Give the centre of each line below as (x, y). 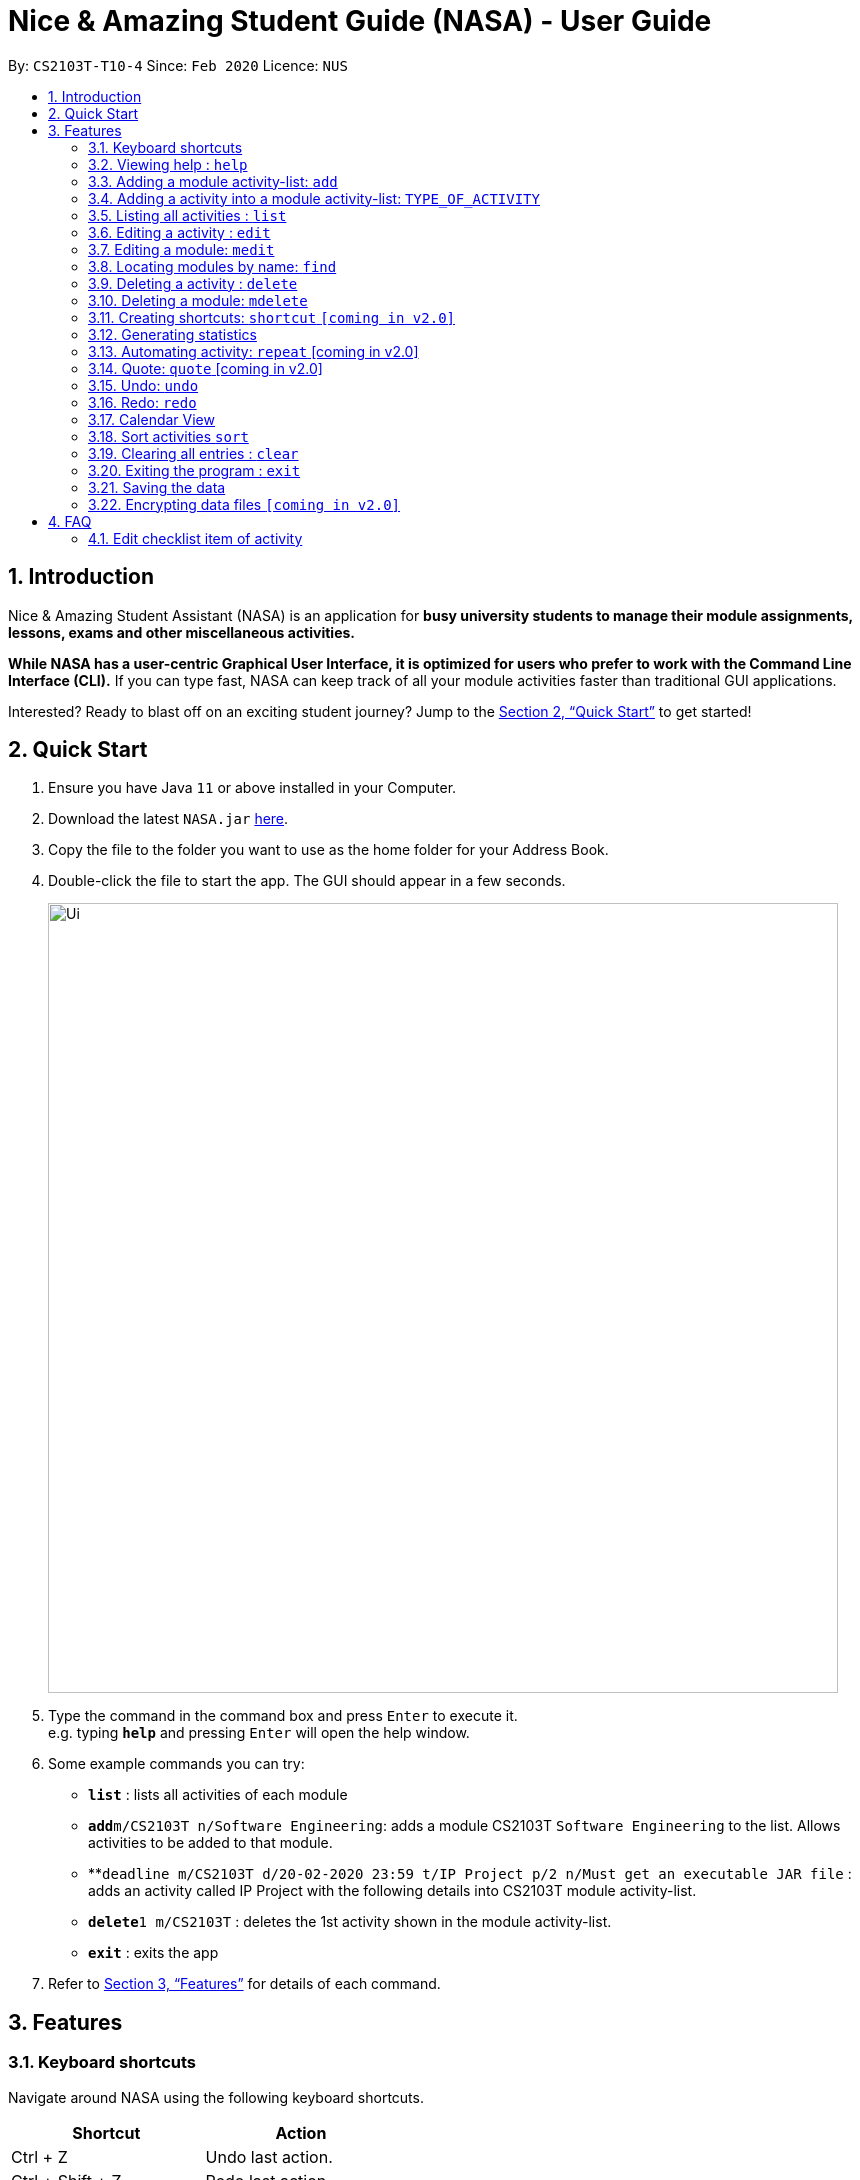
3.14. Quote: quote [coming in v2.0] (205, 368)
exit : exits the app (153, 1953)
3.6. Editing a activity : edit (179, 232)
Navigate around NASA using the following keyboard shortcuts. (216, 2097)
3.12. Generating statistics (172, 334)
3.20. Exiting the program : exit (194, 470)
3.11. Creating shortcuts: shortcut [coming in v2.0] (272, 317)
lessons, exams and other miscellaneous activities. (182, 632)
